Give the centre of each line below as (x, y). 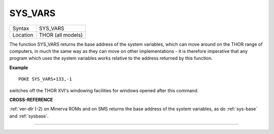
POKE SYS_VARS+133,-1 (45, 79)
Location (23, 35)
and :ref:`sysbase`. (29, 116)
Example (19, 68)
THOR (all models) (61, 35)
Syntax (21, 28)
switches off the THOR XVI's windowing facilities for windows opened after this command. (104, 90)
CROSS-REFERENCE (31, 99)
